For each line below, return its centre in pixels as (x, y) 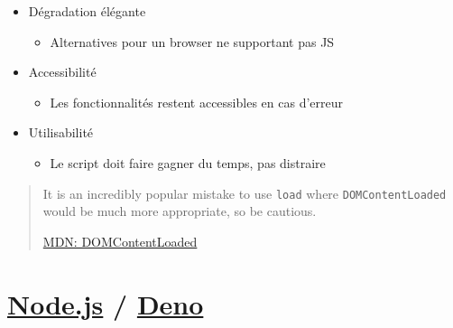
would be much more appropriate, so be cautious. (180, 211)
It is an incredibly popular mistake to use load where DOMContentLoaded (245, 193)
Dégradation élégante (87, 11)
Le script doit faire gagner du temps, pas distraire (188, 162)
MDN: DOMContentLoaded (120, 241)
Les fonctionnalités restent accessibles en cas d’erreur (196, 102)
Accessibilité (62, 72)
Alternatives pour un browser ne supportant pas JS (192, 41)
